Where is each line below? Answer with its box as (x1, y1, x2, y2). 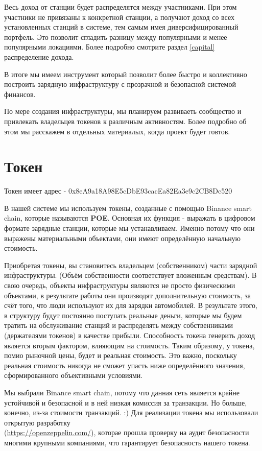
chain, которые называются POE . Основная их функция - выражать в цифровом (4, 212, 255, 223)
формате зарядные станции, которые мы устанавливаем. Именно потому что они (4, 223, 255, 233)
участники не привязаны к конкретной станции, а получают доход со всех (4, 11, 235, 22)
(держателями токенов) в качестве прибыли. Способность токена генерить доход (4, 329, 255, 340)
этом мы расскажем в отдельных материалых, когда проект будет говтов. (4, 126, 230, 136)
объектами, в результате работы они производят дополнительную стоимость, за (4, 290, 251, 300)
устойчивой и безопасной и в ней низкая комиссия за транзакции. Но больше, (4, 397, 247, 408)
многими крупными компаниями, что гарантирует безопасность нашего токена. (4, 437, 250, 447)
